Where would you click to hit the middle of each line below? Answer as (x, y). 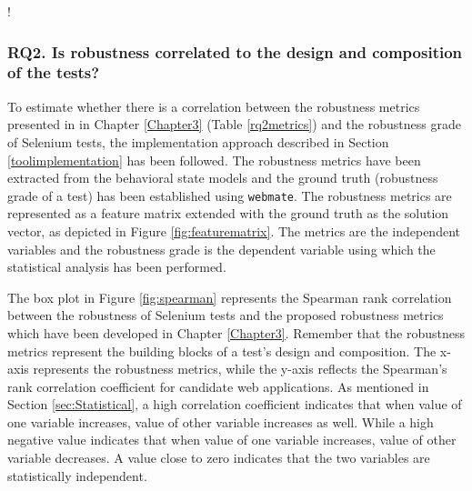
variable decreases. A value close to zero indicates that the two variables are (219, 458)
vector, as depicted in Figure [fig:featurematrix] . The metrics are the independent (234, 230)
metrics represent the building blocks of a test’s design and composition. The (222, 351)
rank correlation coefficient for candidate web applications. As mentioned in (218, 386)
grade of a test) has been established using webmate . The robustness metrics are (230, 195)
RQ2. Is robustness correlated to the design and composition (235, 51)
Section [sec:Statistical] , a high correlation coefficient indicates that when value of (235, 404)
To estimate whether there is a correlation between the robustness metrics (214, 106)
